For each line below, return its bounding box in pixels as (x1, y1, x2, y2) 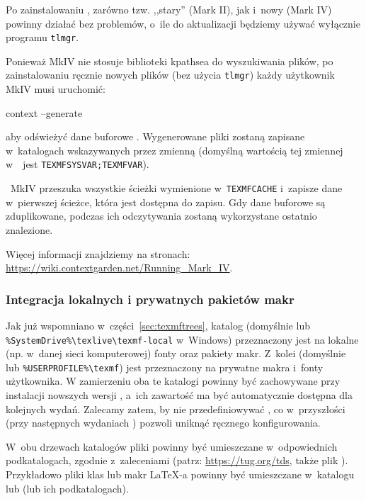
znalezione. (6, 222, 53, 237)
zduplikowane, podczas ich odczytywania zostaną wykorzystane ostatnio (6, 208, 317, 223)
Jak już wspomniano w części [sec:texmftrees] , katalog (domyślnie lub (6, 317, 310, 332)
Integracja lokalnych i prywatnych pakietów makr (6, 290, 294, 308)
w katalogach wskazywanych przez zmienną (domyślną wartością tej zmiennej (6, 142, 343, 157)
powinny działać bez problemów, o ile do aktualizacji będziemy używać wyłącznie (6, 16, 360, 30)
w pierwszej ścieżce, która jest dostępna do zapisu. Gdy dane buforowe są (6, 194, 326, 209)
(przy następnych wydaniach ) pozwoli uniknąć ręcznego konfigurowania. (6, 415, 321, 430)
